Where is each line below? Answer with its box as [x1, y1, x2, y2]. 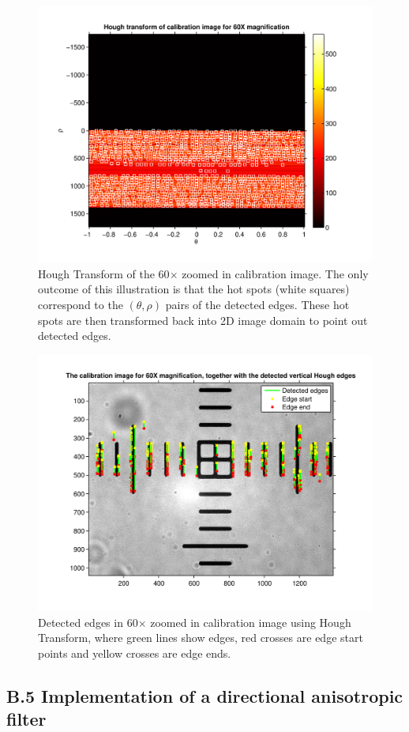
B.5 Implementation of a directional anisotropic [6, 683, 403, 707]
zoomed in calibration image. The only [182, 265, 369, 281]
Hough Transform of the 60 [38, 265, 170, 281]
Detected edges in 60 [38, 613, 138, 630]
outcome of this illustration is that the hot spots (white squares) [38, 281, 350, 297]
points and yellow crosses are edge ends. [38, 644, 231, 661]
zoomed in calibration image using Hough [150, 613, 351, 630]
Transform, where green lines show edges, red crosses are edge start [38, 629, 363, 646]
